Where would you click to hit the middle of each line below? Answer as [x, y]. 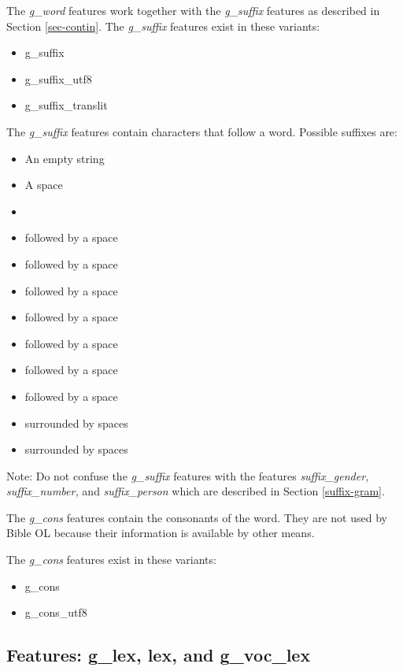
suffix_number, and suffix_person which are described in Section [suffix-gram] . [196, 491]
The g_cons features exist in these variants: [111, 560]
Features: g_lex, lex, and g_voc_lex [159, 655]
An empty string [65, 158]
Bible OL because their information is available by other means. [161, 533]
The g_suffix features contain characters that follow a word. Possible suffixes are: [202, 131]
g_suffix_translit [66, 105]
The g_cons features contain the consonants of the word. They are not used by [197, 517]
